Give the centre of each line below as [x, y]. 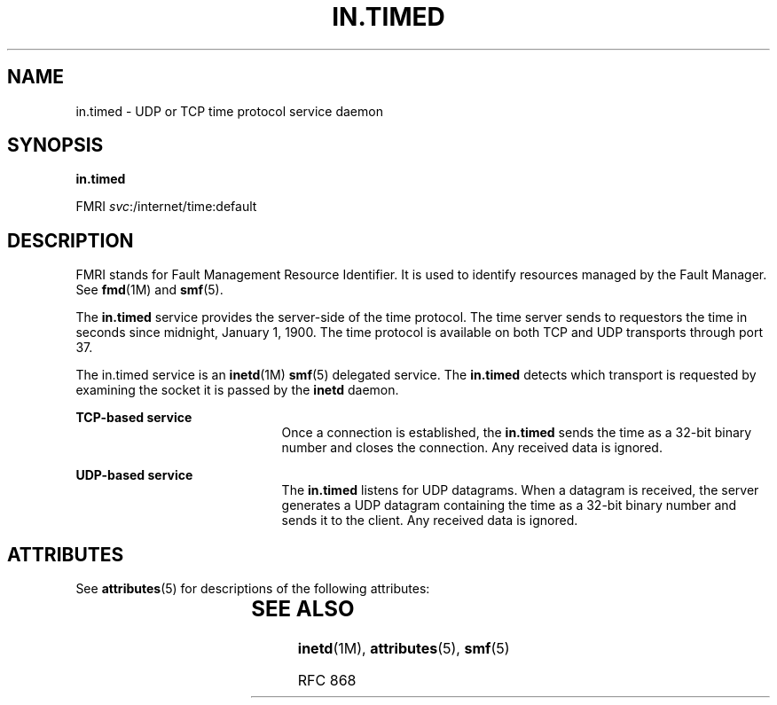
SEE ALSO [303, 609]
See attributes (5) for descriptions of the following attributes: [253, 589]
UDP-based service [134, 475]
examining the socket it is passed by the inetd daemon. [237, 390]
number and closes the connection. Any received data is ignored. [472, 448]
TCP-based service [134, 418]
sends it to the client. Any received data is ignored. [430, 521]
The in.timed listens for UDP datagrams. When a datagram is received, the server [520, 490]
